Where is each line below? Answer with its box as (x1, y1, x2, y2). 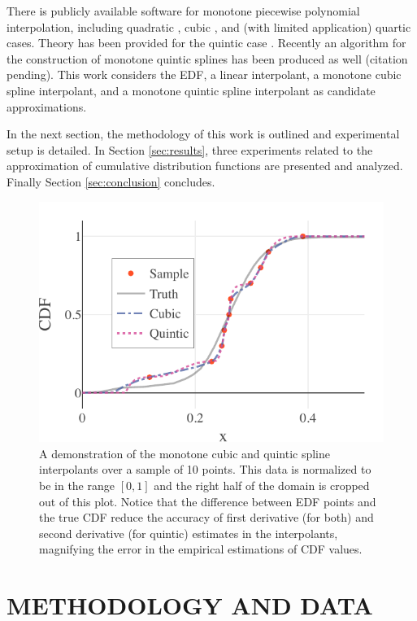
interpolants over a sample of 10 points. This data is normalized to (39, 461, 371, 478)
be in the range (39, 476, 115, 493)
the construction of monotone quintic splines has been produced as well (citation (7, 50, 408, 67)
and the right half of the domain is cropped (154, 476, 370, 493)
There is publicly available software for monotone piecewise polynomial (7, 2, 360, 19)
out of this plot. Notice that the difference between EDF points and (39, 492, 376, 509)
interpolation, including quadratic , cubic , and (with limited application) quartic (7, 18, 411, 35)
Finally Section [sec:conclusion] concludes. (7, 173, 215, 190)
